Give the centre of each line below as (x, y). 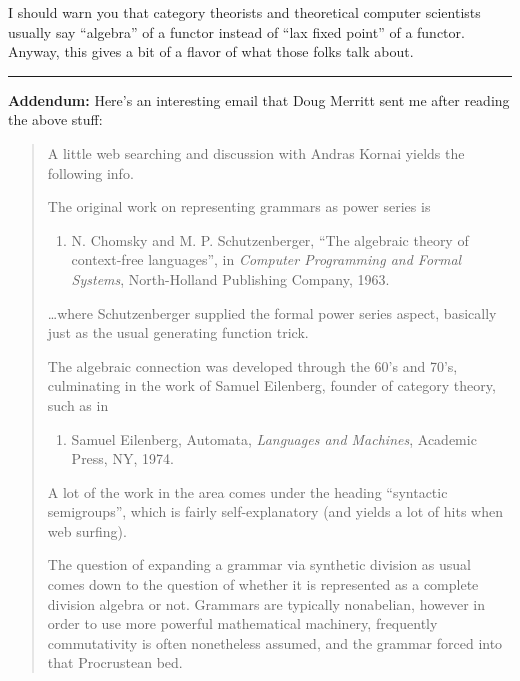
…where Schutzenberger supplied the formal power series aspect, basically (272, 312)
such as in (78, 404)
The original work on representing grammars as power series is (239, 206)
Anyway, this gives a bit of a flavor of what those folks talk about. (211, 51)
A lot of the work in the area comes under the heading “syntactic (247, 491)
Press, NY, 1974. (122, 458)
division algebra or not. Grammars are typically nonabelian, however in (266, 603)
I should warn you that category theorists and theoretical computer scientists (244, 12)
